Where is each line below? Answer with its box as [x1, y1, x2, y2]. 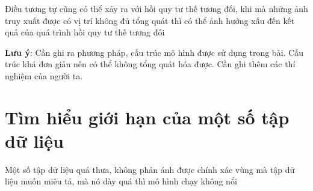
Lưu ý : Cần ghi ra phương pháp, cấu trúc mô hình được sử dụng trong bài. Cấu [5, 46, 303, 58]
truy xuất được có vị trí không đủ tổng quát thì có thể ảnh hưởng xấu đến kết [5, 14, 295, 26]
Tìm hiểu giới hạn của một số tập [5, 105, 290, 129]
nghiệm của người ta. [5, 69, 83, 82]
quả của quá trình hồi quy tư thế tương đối [5, 26, 165, 38]
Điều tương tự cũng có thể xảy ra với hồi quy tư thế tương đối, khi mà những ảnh [5, 2, 308, 14]
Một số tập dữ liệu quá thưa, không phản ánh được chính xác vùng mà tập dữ [5, 163, 295, 175]
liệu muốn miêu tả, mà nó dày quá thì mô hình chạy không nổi [5, 175, 237, 187]
